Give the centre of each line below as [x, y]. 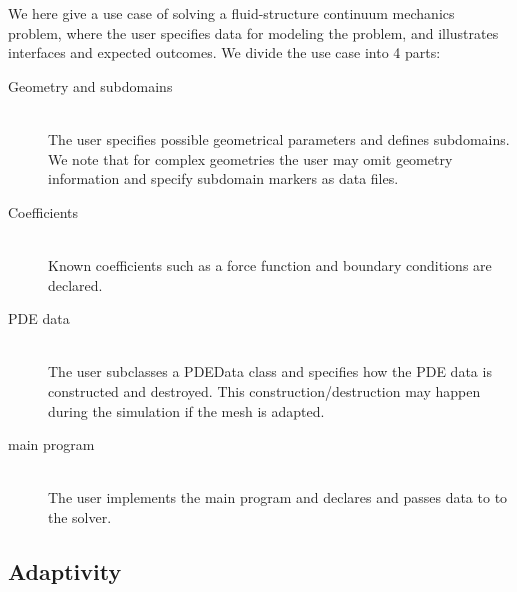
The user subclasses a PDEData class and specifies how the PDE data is [270, 371]
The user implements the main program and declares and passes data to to [278, 497]
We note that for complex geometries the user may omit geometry [250, 158]
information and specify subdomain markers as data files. [223, 178]
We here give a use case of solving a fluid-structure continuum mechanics [231, 13]
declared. [75, 284]
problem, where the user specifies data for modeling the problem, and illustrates [253, 32]
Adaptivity [65, 570]
